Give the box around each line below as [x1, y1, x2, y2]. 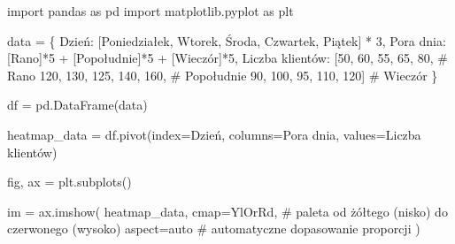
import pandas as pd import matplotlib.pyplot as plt [7, 2, 294, 19]
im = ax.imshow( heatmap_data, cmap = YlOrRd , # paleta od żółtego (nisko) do [7, 202, 448, 220]
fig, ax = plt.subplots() [7, 172, 132, 191]
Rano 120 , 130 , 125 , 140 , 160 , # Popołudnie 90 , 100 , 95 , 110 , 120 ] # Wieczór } [7, 65, 438, 84]
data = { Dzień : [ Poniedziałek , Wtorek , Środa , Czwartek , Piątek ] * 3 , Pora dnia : [7, 31, 446, 50]
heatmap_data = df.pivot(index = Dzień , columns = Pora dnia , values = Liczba [7, 125, 421, 143]
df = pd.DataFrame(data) [7, 95, 148, 114]
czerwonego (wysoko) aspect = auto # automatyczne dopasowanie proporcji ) [7, 219, 420, 238]
